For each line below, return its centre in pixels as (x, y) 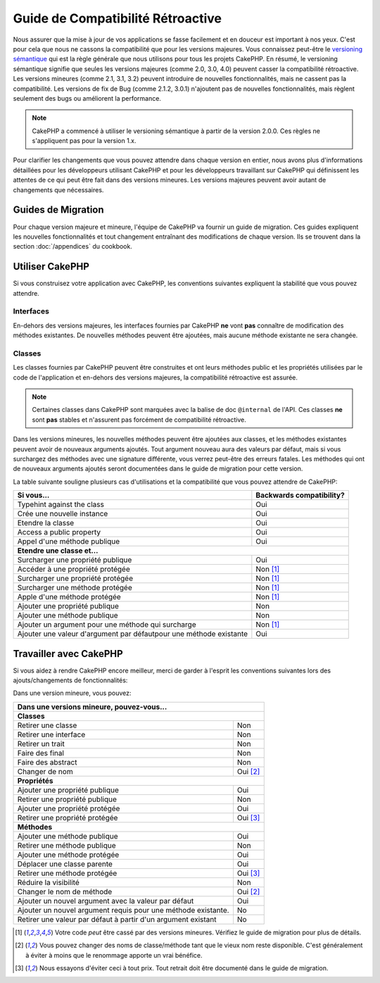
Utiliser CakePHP (51, 267)
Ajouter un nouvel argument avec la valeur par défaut (106, 901)
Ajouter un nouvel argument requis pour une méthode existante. (123, 910)
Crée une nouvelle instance (63, 514)
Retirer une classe (47, 725)
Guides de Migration (59, 210)
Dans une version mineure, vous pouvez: (72, 693)
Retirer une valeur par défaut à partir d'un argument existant (117, 919)
